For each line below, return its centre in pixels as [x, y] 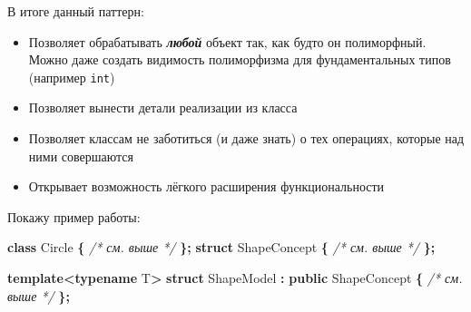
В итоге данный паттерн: [76, 11]
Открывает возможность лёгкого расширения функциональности [206, 186]
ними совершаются [81, 156]
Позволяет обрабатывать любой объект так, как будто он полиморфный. [227, 41]
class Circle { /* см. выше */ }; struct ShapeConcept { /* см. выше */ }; [221, 247]
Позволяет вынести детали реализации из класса [163, 107]
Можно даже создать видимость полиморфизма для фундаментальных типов [240, 59]
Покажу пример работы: [74, 216]
